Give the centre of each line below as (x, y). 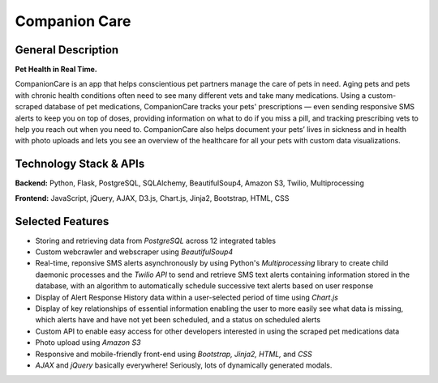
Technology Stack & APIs (80, 164)
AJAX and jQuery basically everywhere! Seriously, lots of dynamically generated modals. (184, 365)
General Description (67, 50)
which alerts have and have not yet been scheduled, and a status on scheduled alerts (178, 320)
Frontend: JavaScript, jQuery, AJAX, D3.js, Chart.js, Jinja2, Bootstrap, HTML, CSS (152, 198)
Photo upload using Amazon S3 (88, 343)
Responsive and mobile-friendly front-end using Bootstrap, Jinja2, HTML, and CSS (174, 354)
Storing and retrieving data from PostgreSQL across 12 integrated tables (155, 240)
